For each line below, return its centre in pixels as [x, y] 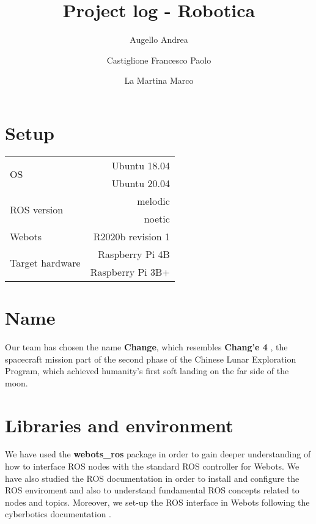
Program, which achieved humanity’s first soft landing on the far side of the [147, 371]
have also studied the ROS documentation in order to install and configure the [152, 478]
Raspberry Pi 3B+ [130, 271]
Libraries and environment [119, 425]
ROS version [37, 210]
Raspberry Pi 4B [134, 254]
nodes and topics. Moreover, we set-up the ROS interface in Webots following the [157, 502]
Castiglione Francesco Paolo [159, 60]
